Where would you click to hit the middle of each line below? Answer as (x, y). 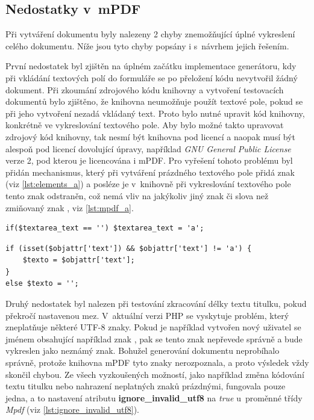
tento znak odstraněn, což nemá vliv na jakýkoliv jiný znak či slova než (137, 195)
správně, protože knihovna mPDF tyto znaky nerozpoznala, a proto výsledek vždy (157, 363)
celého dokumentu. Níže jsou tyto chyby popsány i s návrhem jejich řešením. (147, 45)
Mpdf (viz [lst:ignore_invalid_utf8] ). (72, 409)
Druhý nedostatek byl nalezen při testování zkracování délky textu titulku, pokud (156, 304)
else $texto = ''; (42, 284)
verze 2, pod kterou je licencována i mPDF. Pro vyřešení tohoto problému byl (149, 160)
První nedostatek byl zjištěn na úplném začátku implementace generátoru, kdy (151, 66)
